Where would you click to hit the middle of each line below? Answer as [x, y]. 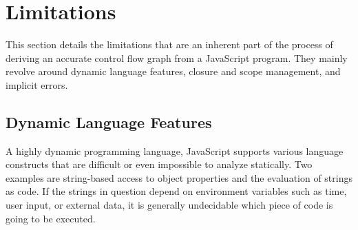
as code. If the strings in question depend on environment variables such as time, [176, 191]
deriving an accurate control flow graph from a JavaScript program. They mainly [177, 57]
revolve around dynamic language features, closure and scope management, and [173, 71]
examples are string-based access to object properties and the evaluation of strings [179, 177]
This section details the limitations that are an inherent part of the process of [169, 44]
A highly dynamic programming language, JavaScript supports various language [175, 150]
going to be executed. [51, 218]
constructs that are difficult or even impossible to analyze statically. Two [159, 164]
